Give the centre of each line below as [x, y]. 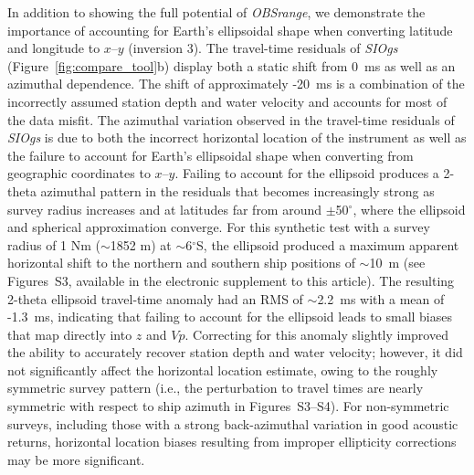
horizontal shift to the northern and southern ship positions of [181, 263]
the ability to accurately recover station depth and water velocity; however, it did [235, 352]
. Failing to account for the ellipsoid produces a [307, 173]
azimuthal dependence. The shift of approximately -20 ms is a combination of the [236, 84]
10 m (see [397, 263]
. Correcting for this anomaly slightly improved [316, 334]
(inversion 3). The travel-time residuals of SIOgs [263, 48]
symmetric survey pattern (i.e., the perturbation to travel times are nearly [216, 388]
